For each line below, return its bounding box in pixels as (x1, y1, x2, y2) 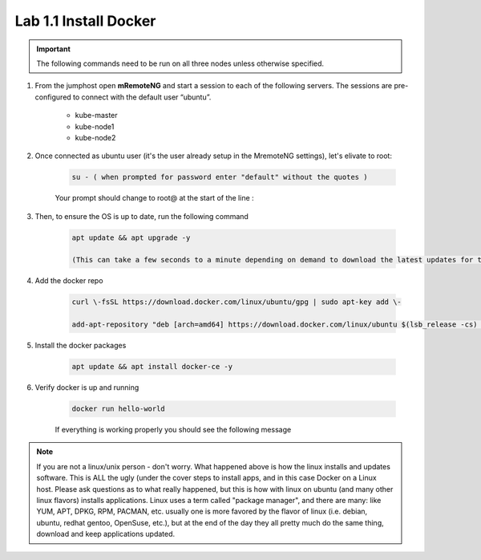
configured (34, 92, 71, 102)
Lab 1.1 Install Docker (14, 12, 156, 30)
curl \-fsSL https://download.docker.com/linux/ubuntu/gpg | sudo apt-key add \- (71, 298, 402, 306)
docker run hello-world (71, 404, 166, 413)
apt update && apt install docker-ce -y (71, 362, 232, 371)
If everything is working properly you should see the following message (55, 425, 292, 435)
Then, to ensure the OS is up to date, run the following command (34, 211, 249, 221)
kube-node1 (75, 121, 115, 132)
